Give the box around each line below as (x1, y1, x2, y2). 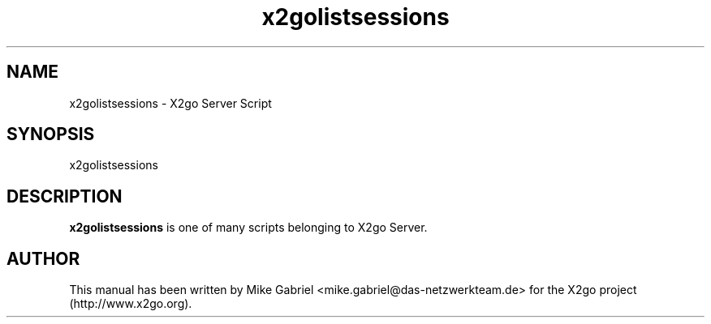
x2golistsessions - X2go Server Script (69, 96, 272, 110)
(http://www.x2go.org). (69, 296, 192, 311)
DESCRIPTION (6, 185, 123, 207)
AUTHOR (6, 248, 80, 269)
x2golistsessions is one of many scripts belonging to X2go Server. (69, 220, 428, 235)
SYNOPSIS (6, 124, 95, 145)
